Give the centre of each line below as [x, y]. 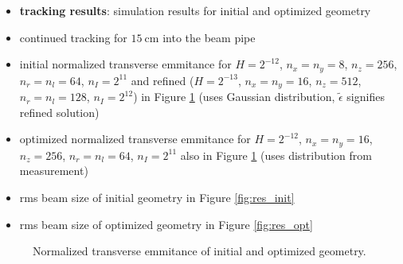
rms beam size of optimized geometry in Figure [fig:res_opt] [166, 224]
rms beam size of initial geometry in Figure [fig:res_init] [157, 197]
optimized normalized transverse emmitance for [135, 139]
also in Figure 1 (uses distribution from [276, 155]
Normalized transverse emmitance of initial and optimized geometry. [200, 251]
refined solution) [59, 112]
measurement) [54, 171]
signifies [366, 97]
